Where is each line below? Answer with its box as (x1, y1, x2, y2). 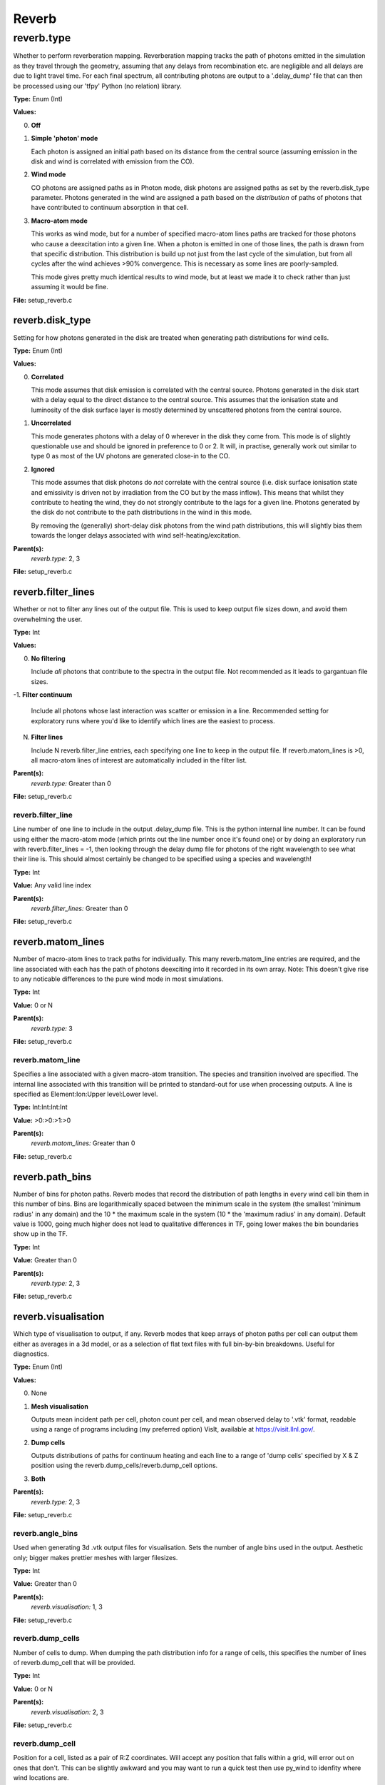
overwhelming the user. (13, 615, 83, 623)
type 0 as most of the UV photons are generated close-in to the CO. (31, 452, 230, 461)
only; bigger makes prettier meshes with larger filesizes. (13, 1553, 178, 1562)
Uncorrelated (31, 418, 71, 428)
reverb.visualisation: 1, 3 (31, 1603, 103, 1611)
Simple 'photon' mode (31, 134, 98, 143)
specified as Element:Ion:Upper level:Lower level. (13, 1090, 158, 1098)
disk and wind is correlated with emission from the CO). (31, 157, 195, 166)
